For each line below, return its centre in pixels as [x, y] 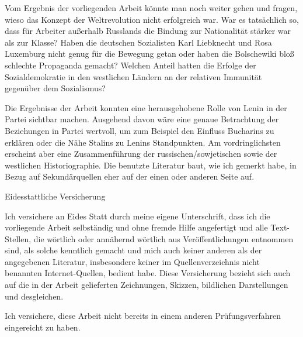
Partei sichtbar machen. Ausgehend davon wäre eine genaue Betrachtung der [142, 119]
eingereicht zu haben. [43, 327]
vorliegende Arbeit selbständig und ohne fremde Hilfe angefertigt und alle [136, 227]
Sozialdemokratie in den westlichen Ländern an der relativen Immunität [133, 76]
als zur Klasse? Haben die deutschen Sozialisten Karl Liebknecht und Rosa [138, 42]
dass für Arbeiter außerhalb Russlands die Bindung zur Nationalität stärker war [148, 31]
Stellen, [18, 238]
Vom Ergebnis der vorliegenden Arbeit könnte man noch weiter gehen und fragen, [151, 8]
